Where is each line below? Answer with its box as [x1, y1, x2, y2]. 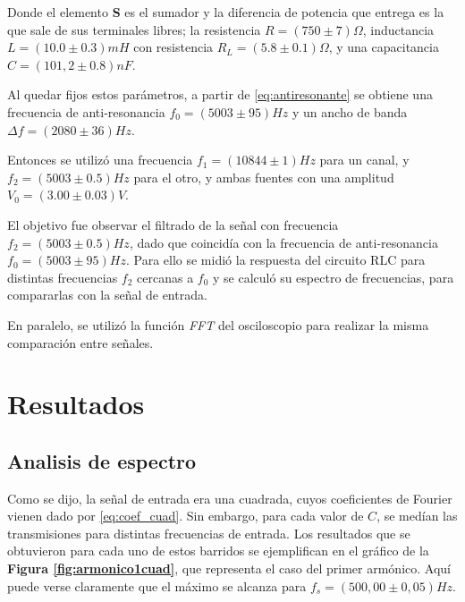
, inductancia [362, 20, 435, 38]
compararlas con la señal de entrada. [7, 285, 207, 304]
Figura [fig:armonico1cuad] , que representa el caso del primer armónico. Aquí [7, 559, 451, 578]
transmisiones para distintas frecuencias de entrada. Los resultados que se [7, 523, 410, 542]
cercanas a [137, 267, 194, 286]
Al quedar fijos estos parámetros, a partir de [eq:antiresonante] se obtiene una [7, 85, 433, 104]
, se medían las [376, 506, 458, 525]
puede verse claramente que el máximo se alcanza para [7, 576, 307, 595]
